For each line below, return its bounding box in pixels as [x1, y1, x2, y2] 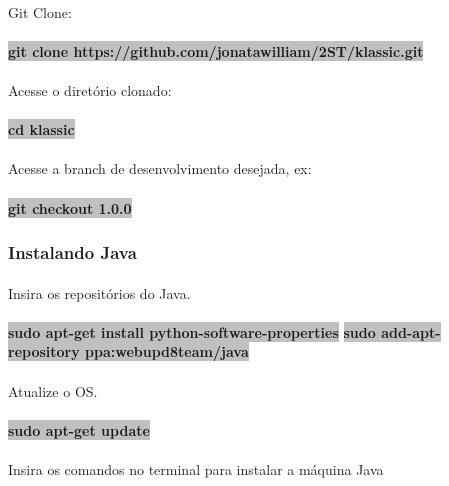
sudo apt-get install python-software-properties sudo [8, 321, 376, 342]
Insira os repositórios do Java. [8, 282, 191, 303]
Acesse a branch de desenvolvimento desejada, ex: [8, 158, 312, 179]
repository [8, 341, 80, 362]
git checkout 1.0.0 [8, 197, 132, 218]
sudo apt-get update [8, 419, 150, 440]
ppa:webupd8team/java [85, 341, 249, 362]
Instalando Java [8, 240, 137, 265]
